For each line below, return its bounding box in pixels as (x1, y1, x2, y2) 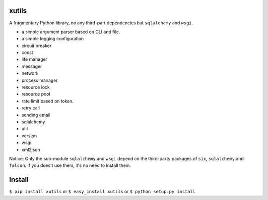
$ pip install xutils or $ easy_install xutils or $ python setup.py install (9, 189, 196, 195)
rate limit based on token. (21, 98, 74, 104)
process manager (21, 77, 58, 83)
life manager (21, 56, 47, 62)
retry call (21, 105, 40, 111)
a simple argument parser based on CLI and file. (21, 29, 120, 35)
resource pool (21, 91, 51, 97)
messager (21, 63, 42, 69)
